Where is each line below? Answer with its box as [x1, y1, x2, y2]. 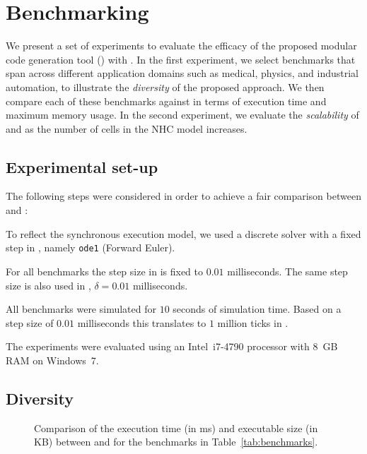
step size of [6, 315, 54, 330]
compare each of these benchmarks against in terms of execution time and [6, 93, 327, 108]
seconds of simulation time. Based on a [173, 301, 342, 316]
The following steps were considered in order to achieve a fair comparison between [6, 189, 361, 203]
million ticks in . [217, 315, 289, 330]
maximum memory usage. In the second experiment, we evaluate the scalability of [6, 107, 359, 122]
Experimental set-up [6, 155, 158, 177]
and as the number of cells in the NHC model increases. [6, 121, 247, 136]
